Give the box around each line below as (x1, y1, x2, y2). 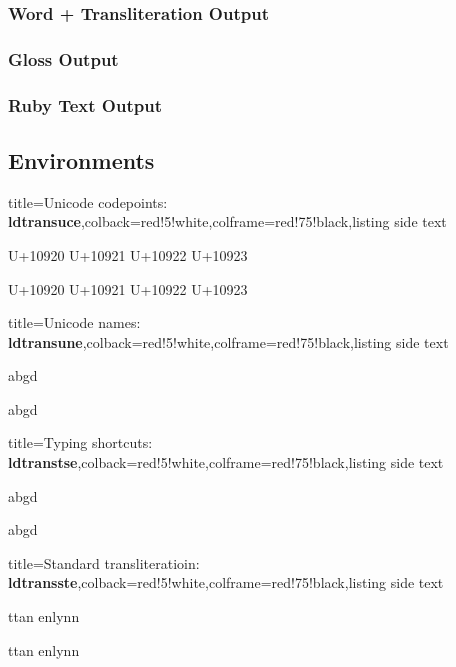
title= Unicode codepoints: (8, 191, 168, 212)
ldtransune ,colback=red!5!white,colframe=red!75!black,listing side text (8, 331, 449, 352)
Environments (8, 144, 155, 175)
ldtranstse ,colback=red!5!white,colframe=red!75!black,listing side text (8, 452, 444, 473)
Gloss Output (8, 46, 119, 71)
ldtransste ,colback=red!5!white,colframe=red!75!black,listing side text (8, 572, 444, 593)
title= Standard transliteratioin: (8, 552, 200, 573)
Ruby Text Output (8, 92, 162, 117)
